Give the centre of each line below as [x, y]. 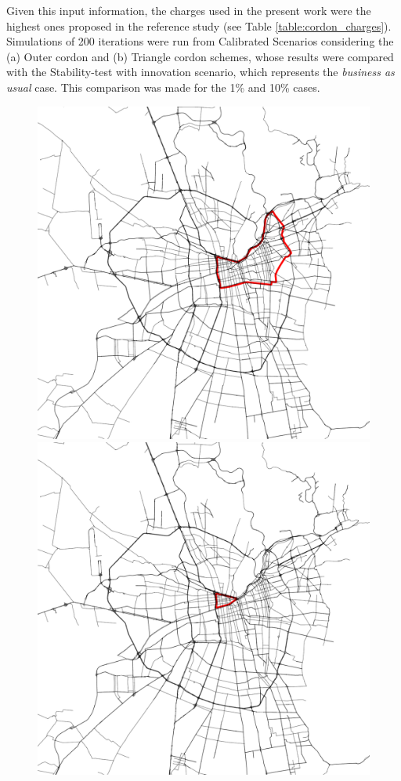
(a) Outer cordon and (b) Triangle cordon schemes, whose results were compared [200, 56]
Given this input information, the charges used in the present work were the [189, 10]
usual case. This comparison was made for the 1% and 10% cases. [163, 87]
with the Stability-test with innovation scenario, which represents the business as [200, 72]
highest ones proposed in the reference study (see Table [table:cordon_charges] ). [199, 25]
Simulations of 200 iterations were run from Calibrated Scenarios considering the [200, 41]
